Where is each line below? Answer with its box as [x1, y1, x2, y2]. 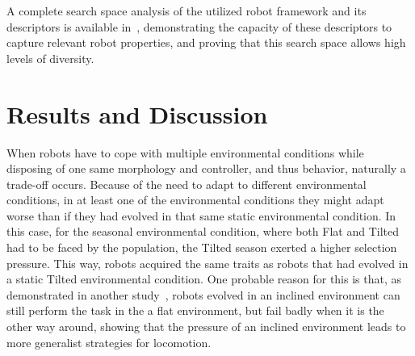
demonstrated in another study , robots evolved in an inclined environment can [6, 286, 400, 303]
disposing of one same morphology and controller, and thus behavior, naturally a [6, 160, 406, 177]
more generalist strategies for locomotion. [6, 333, 212, 350]
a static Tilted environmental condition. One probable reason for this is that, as [6, 270, 402, 287]
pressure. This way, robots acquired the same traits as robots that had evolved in [6, 254, 409, 271]
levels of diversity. [6, 49, 94, 66]
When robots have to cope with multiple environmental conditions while [6, 144, 364, 161]
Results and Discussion [6, 97, 268, 130]
